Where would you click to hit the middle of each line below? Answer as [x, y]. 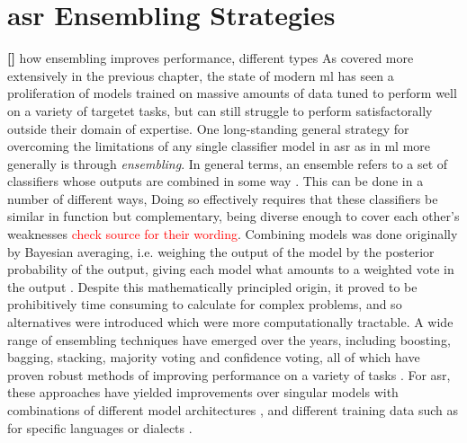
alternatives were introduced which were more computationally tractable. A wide [230, 322]
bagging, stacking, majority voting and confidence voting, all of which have [214, 357]
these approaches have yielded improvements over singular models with [203, 392]
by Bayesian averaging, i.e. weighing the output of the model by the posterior [221, 251]
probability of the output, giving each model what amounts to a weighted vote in [231, 269]
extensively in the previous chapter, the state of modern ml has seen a [201, 75]
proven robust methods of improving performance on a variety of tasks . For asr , [229, 374]
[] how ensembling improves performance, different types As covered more [211, 58]
